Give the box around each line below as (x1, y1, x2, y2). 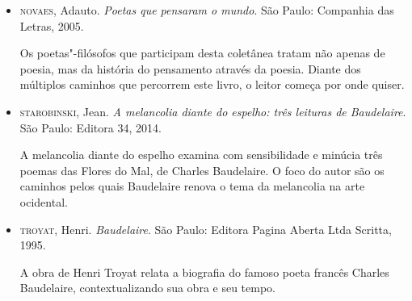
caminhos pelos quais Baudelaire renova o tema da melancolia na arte (19, 178, 365, 194)
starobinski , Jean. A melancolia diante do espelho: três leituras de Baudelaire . (19, 102, 406, 119)
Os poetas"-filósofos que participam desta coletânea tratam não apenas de (19, 44, 385, 61)
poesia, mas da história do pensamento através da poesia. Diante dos (19, 60, 361, 77)
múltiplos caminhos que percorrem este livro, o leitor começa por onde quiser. (19, 76, 405, 93)
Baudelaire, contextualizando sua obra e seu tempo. (19, 279, 275, 296)
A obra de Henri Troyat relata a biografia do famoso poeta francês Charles (19, 263, 389, 280)
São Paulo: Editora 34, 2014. (19, 119, 162, 136)
